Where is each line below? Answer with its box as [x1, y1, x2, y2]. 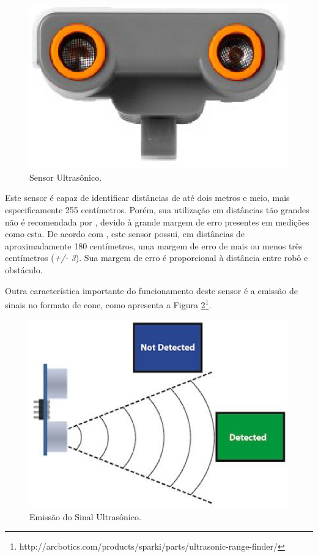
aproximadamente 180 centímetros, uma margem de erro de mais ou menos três [5, 239, 303, 252]
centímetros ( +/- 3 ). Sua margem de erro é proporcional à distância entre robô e [5, 251, 308, 264]
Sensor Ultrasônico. [29, 170, 102, 183]
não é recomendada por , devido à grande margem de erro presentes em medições [5, 215, 309, 228]
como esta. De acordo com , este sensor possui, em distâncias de [5, 227, 245, 240]
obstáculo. [5, 263, 43, 276]
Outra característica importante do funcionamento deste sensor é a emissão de [5, 284, 298, 297]
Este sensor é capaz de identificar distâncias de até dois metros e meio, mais [5, 191, 290, 204]
